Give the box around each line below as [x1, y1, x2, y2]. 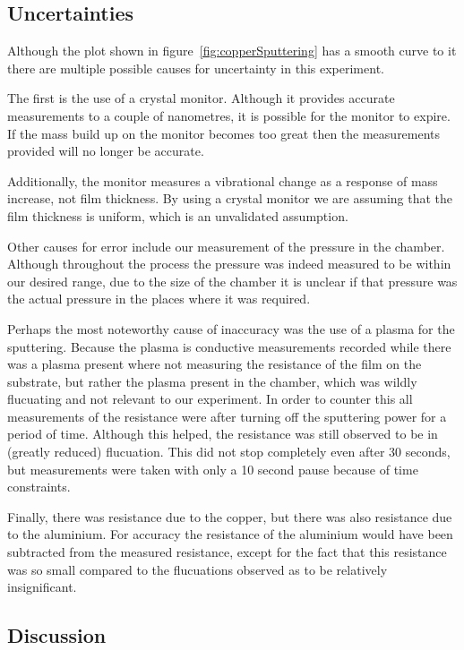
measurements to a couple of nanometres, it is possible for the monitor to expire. [7, 106, 451, 124]
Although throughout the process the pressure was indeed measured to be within [7, 254, 451, 273]
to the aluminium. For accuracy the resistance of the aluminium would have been [7, 525, 453, 543]
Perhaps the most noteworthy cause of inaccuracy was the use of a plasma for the [7, 319, 455, 338]
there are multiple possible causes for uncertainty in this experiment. [7, 58, 384, 77]
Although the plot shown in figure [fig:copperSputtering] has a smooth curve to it [7, 41, 457, 60]
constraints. [7, 477, 71, 496]
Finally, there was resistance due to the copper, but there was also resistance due [7, 507, 452, 526]
